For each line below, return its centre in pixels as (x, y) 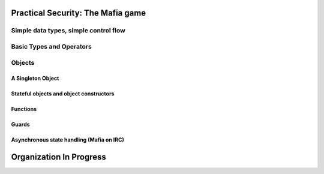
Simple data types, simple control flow (68, 31)
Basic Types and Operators (52, 46)
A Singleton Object (35, 79)
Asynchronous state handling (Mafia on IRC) (67, 140)
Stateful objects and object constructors (63, 94)
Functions (24, 109)
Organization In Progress (58, 157)
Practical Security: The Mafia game (79, 13)
